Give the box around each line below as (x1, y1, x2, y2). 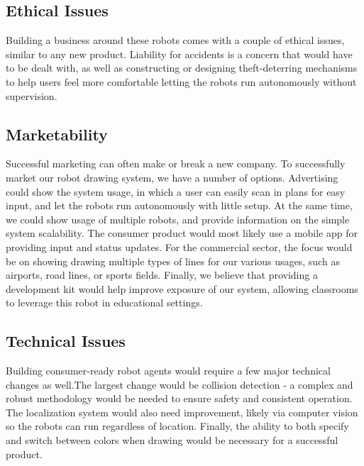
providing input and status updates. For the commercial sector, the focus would (6, 239, 353, 254)
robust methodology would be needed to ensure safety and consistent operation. (6, 391, 353, 406)
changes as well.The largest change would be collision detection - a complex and (6, 377, 353, 392)
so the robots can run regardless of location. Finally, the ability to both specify (6, 418, 349, 433)
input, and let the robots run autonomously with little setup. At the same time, (6, 198, 353, 213)
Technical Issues (6, 330, 126, 352)
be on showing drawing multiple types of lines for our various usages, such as (6, 253, 340, 268)
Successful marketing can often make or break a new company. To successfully (6, 156, 346, 171)
